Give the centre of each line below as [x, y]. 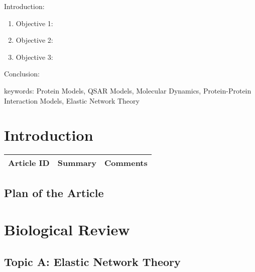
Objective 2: [34, 40]
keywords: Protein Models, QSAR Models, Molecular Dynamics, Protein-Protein [128, 90]
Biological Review [67, 230]
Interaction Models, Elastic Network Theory [72, 100]
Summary [77, 163]
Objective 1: [34, 23]
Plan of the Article [54, 192]
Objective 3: [34, 57]
